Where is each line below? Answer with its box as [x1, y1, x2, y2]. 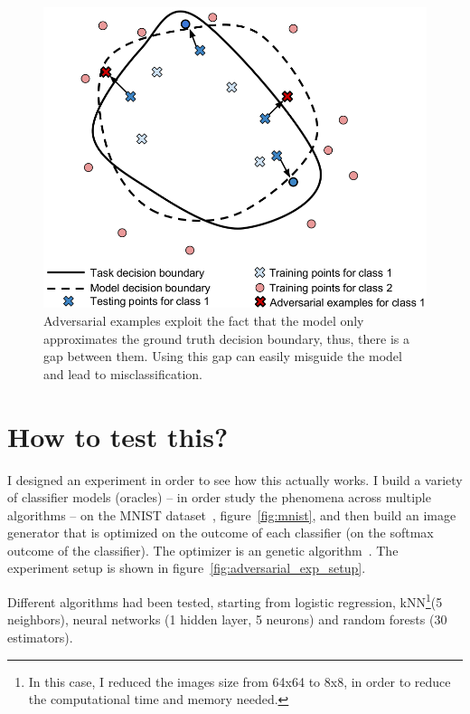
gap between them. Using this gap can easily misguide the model [43, 347, 402, 366]
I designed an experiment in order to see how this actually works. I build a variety [7, 470, 463, 489]
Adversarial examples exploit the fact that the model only [43, 311, 364, 329]
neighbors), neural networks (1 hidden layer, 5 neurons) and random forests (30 [7, 610, 447, 629]
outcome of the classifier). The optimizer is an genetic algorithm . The [7, 540, 399, 559]
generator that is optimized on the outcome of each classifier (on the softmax [7, 523, 434, 542]
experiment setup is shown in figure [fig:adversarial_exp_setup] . [7, 558, 366, 577]
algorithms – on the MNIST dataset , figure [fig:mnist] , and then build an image [7, 505, 456, 524]
